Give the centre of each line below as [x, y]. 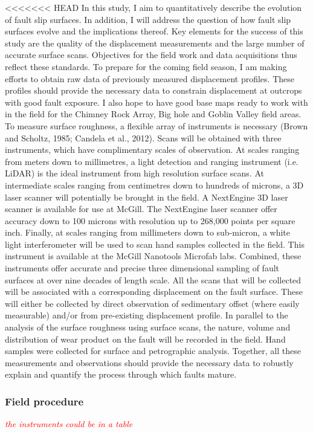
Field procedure [44, 401]
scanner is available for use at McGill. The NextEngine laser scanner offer [141, 209]
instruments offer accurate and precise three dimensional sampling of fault [142, 268]
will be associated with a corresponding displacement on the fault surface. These [154, 292]
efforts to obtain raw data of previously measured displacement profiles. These [150, 78]
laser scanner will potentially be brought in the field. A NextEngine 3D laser [147, 197]
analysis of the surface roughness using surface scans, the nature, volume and [148, 327]
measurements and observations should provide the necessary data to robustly [149, 362]
